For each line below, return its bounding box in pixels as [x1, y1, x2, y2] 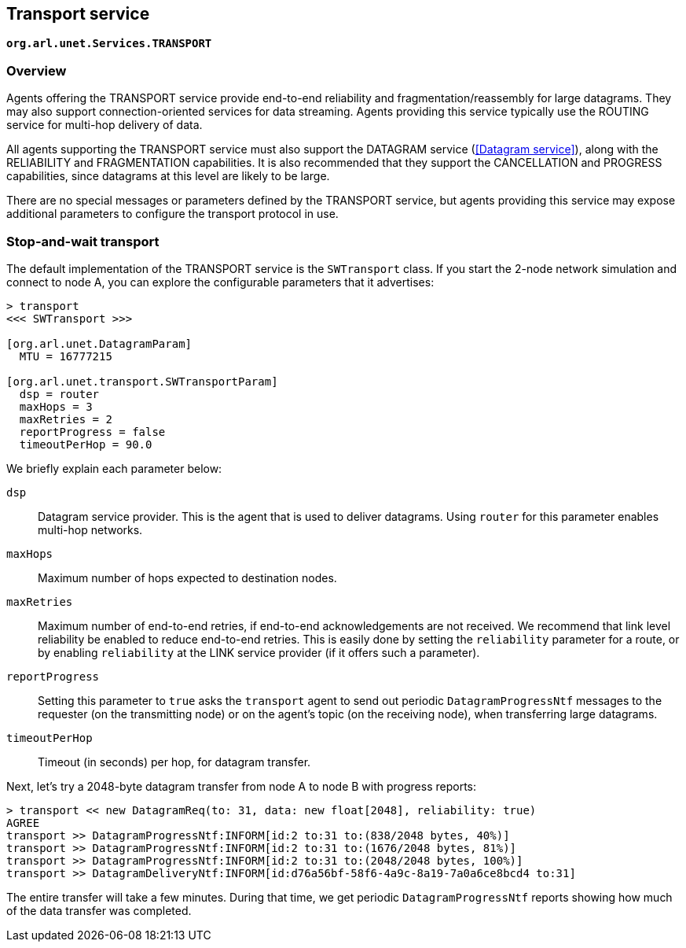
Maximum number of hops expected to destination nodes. [38, 570, 337, 585]
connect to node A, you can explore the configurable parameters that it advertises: [6, 275, 435, 289]
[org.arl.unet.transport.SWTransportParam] [6, 374, 278, 388]
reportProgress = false [19, 425, 166, 438]
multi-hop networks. [38, 522, 143, 537]
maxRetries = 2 [19, 412, 112, 426]
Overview [6, 62, 67, 79]
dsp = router [19, 387, 100, 400]
